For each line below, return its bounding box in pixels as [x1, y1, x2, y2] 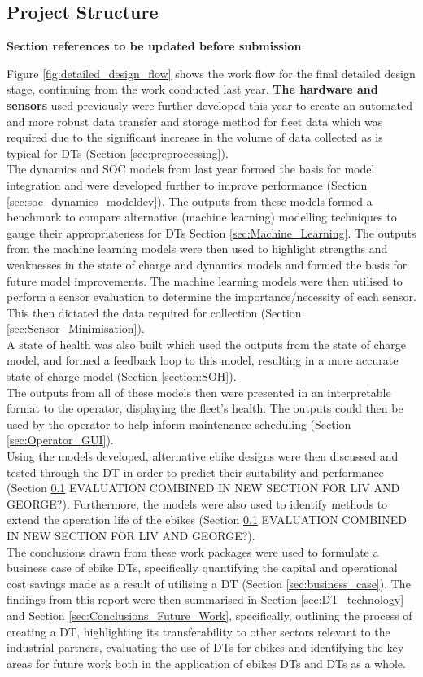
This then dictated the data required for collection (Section [7, 304, 302, 321]
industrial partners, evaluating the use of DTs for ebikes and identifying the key [7, 639, 404, 656]
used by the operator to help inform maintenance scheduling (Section [7, 415, 351, 432]
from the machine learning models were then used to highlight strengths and [7, 240, 388, 257]
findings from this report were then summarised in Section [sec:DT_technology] [7, 591, 404, 608]
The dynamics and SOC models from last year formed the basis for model [7, 160, 375, 177]
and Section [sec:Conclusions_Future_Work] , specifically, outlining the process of [7, 606, 412, 623]
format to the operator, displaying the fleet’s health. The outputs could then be [7, 400, 403, 417]
